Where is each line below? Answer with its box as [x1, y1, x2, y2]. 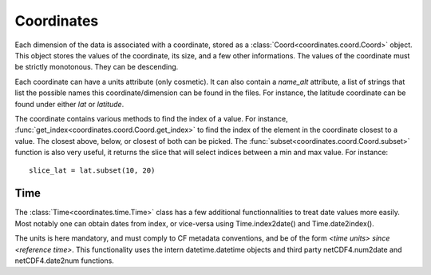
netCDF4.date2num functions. [14, 256, 115, 265]
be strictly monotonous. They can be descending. [14, 62, 179, 72]
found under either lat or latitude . [14, 99, 125, 109]
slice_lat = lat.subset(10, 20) [29, 166, 156, 175]
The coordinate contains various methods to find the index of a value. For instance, [14, 114, 288, 123]
